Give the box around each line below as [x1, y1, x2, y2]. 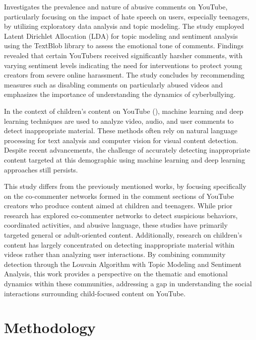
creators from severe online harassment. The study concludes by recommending [4, 70, 245, 80]
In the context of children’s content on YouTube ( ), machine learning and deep [4, 105, 244, 116]
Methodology [4, 317, 96, 338]
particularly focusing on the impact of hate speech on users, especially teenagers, [4, 11, 250, 21]
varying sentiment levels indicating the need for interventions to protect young [4, 60, 242, 70]
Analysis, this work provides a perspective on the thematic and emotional [4, 268, 228, 279]
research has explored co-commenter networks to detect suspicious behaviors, [4, 210, 238, 220]
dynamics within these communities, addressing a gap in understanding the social [4, 278, 252, 289]
